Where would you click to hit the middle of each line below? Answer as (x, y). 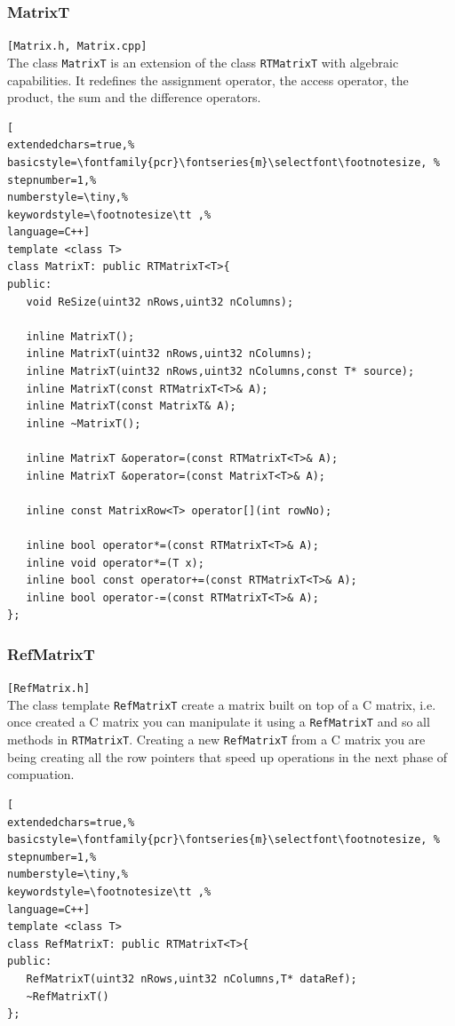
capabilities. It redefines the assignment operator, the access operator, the (208, 80)
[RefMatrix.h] (49, 689)
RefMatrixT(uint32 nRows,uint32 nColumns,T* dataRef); (192, 978)
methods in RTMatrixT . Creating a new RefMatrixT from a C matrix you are (216, 740)
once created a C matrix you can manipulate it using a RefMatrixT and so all (219, 722)
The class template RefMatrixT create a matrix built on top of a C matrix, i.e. (222, 704)
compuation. (41, 774)
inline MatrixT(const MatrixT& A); (131, 406)
